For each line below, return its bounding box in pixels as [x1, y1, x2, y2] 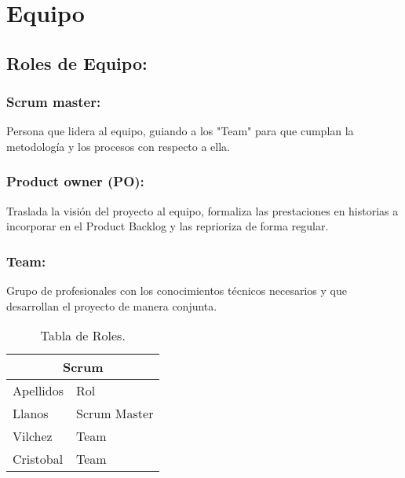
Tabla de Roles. [40, 326, 126, 345]
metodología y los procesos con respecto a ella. [6, 138, 231, 154]
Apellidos [13, 381, 64, 400]
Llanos [13, 404, 49, 423]
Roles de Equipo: [6, 50, 148, 75]
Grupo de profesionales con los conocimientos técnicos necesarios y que [6, 282, 347, 299]
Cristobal [13, 450, 64, 469]
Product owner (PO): [6, 171, 144, 191]
